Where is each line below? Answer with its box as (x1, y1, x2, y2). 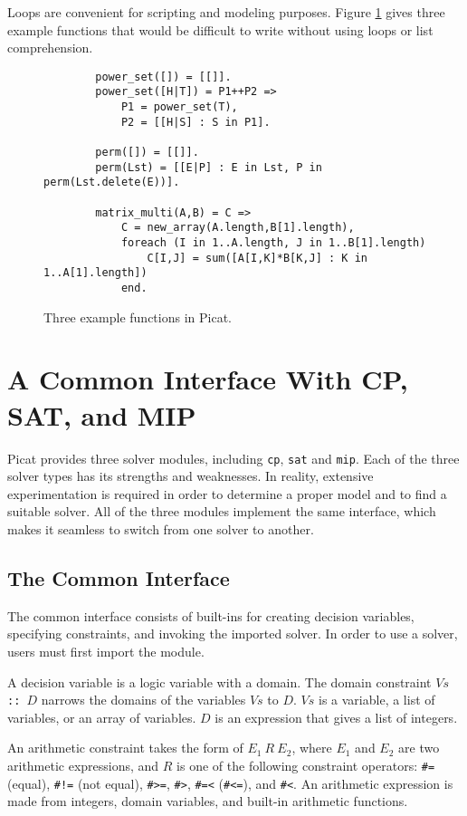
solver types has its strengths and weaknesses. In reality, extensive (7, 466, 374, 485)
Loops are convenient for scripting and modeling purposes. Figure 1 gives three (7, 3, 445, 21)
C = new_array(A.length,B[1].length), (120, 221, 355, 235)
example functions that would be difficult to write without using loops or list (7, 20, 434, 39)
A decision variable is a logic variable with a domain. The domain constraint (7, 672, 432, 691)
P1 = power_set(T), (120, 101, 238, 114)
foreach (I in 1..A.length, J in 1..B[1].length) (120, 236, 426, 249)
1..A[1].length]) (43, 266, 148, 280)
